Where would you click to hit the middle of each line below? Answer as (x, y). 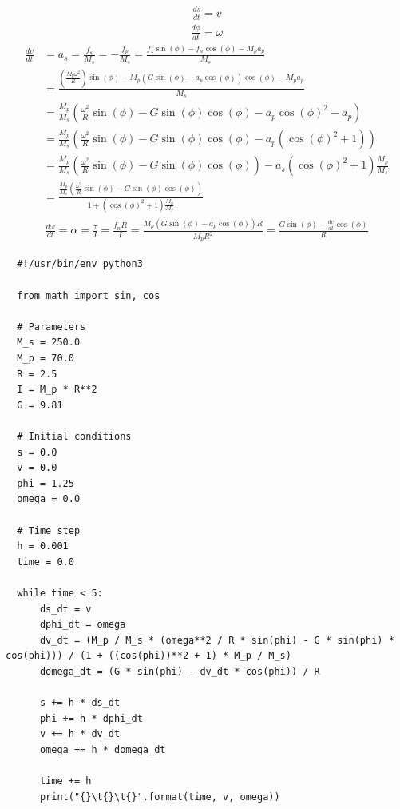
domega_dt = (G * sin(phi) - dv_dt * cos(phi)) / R (180, 671)
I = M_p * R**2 (57, 390)
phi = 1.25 (46, 483)
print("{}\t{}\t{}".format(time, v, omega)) (160, 797)
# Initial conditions (74, 437)
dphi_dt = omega (83, 625)
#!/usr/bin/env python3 (80, 264)
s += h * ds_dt (80, 703)
